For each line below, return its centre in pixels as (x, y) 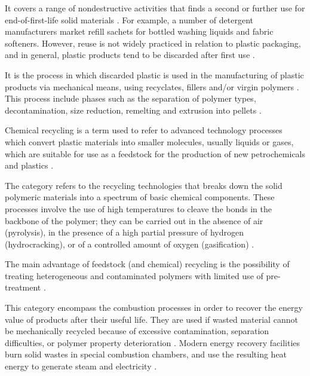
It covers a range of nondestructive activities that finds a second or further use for (155, 8)
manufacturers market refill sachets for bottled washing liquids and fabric (139, 31)
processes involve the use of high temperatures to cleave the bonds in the (138, 208)
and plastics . (29, 165)
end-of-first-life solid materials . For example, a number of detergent (129, 19)
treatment (23, 287)
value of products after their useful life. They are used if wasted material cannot (151, 319)
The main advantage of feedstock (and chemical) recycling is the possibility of (147, 264)
